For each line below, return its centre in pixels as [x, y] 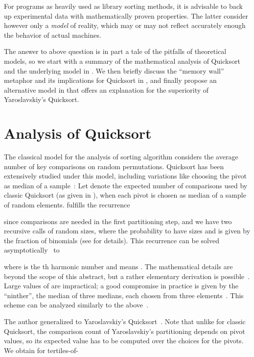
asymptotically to [32, 250]
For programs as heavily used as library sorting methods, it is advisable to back [123, 6]
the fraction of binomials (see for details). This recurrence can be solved [112, 240]
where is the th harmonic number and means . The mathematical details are [118, 266]
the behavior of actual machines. [53, 35]
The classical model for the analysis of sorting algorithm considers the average [121, 157]
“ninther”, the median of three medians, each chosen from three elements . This [124, 295]
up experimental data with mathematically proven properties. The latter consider [126, 15]
